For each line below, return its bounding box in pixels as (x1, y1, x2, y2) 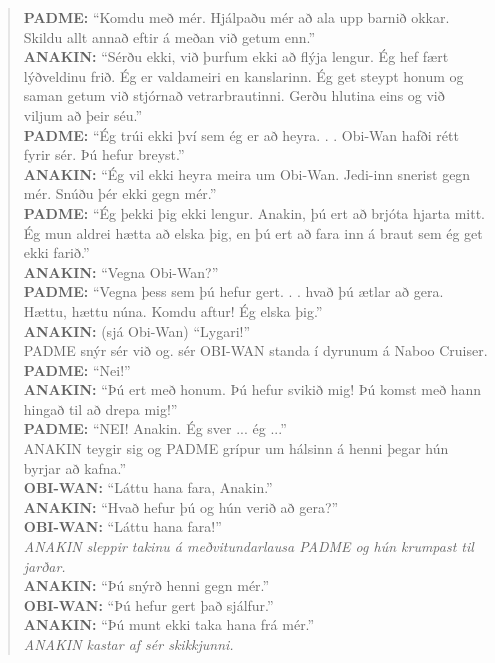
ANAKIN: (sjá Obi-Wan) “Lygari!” (23, 320, 251, 341)
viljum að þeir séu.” (23, 104, 143, 125)
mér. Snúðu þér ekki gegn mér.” (23, 183, 217, 204)
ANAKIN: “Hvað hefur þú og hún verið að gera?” (23, 496, 339, 517)
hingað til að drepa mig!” (23, 398, 178, 419)
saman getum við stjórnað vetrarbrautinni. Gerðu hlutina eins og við (23, 85, 445, 106)
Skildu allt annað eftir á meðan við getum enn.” (23, 26, 316, 47)
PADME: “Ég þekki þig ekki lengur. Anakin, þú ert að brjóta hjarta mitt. (23, 202, 486, 223)
